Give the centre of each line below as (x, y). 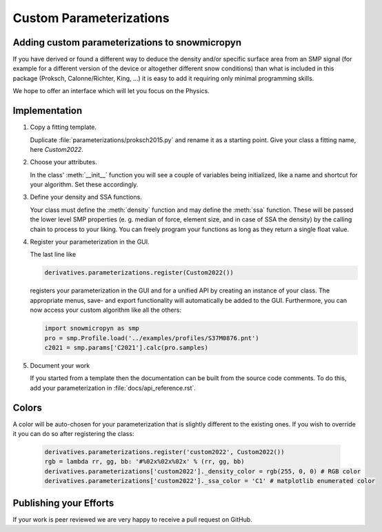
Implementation (48, 111)
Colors (28, 407)
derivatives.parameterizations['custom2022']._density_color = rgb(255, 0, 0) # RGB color (203, 471)
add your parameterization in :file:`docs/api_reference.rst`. (113, 388)
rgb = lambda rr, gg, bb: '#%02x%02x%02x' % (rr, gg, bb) (144, 462)
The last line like (53, 255)
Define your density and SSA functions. (86, 197)
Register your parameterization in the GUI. (90, 242)
